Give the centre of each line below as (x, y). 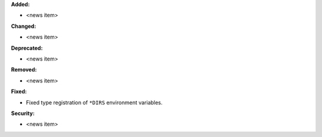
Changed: (24, 26)
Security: (23, 113)
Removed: (24, 70)
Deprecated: (27, 48)
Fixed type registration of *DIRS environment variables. (94, 102)
